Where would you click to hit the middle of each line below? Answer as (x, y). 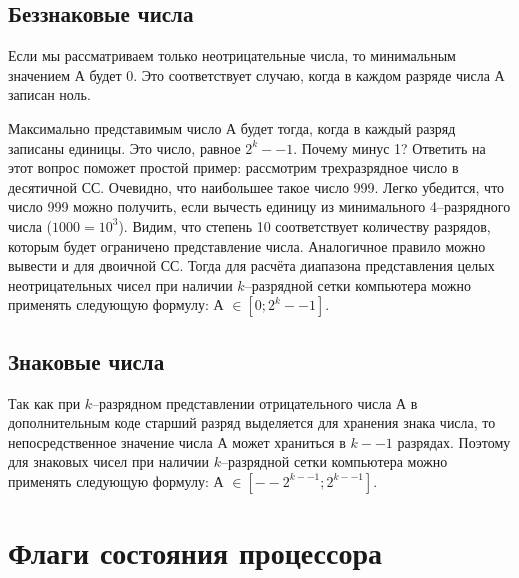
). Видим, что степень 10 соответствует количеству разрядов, (304, 225)
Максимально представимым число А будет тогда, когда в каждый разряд (232, 127)
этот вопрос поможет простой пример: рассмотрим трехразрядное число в (233, 167)
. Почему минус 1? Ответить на (389, 147)
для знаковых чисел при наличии (108, 461)
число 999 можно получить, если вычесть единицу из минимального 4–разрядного (259, 206)
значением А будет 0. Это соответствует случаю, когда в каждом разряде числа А (256, 74)
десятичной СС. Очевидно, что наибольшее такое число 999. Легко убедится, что (256, 186)
